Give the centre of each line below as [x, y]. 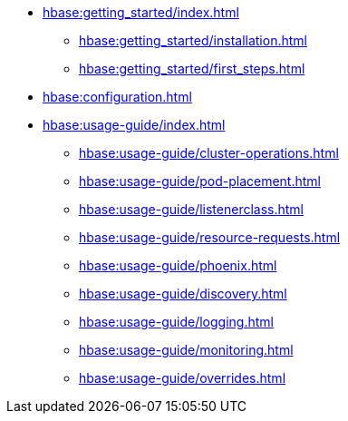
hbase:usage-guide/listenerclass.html [192, 209]
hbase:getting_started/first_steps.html [192, 69]
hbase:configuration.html [117, 97]
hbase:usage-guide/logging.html [176, 322]
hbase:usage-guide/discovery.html [183, 294]
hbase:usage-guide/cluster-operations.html [209, 153]
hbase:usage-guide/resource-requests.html [210, 237]
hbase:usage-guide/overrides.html [183, 378]
